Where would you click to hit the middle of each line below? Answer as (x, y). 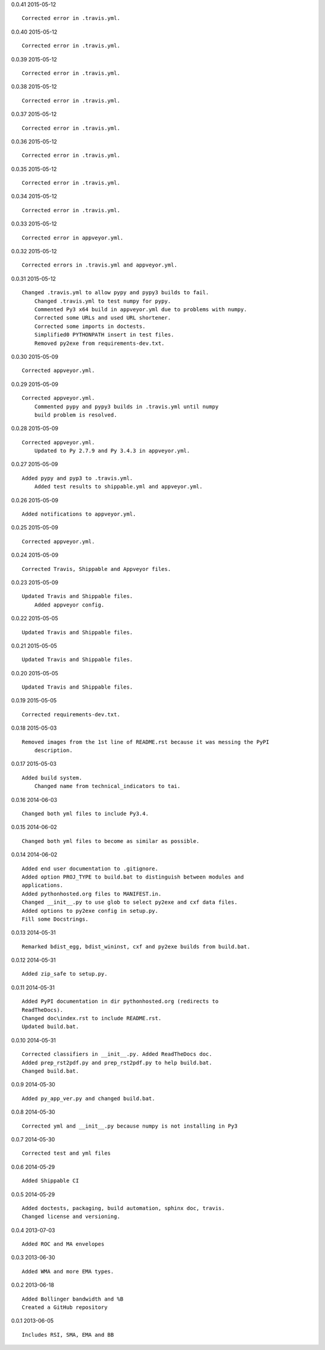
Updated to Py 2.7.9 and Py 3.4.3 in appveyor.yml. (112, 451)
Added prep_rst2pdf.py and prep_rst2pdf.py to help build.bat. (117, 1062)
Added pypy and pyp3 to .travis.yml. (78, 478)
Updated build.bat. (51, 1027)
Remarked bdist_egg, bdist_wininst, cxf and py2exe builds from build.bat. (136, 946)
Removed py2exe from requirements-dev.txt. (99, 343)
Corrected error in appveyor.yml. (73, 238)
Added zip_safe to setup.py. (65, 974)
